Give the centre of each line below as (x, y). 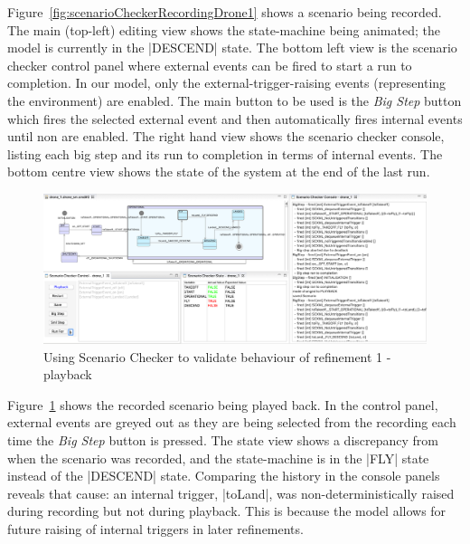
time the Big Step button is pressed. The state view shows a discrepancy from (223, 439)
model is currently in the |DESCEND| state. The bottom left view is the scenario (232, 48)
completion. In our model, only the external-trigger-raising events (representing (227, 83)
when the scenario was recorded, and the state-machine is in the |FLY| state (218, 458)
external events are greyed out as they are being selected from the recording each (232, 422)
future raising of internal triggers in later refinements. (155, 528)
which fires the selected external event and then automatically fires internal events (235, 118)
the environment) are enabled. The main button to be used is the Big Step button (235, 100)
